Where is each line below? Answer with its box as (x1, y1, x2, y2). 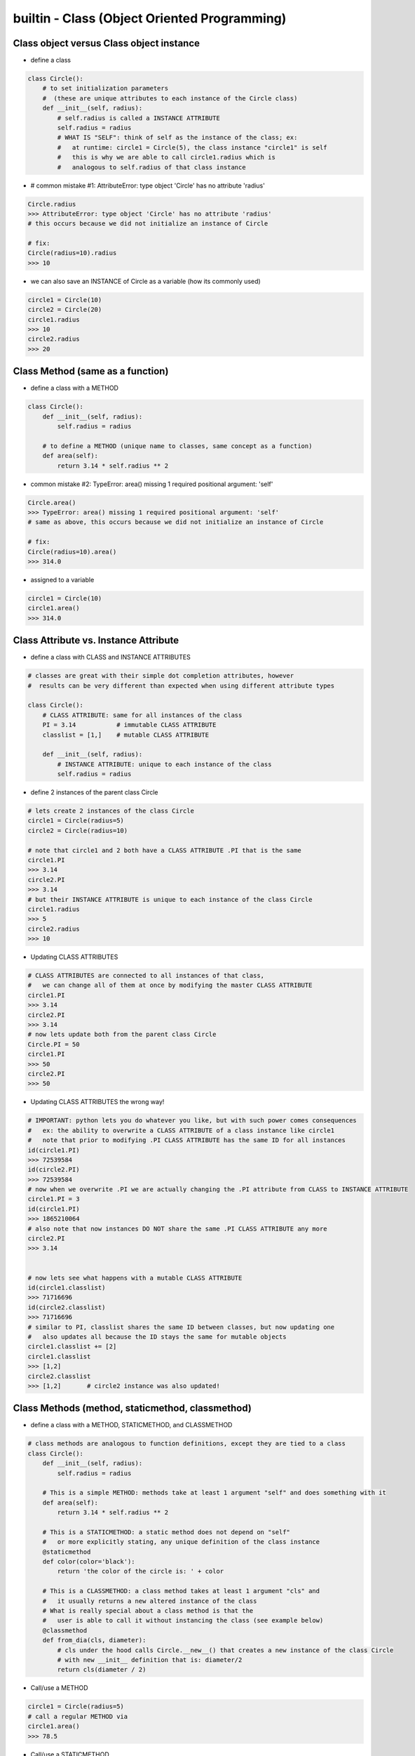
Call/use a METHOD (30, 1684, 88, 1692)
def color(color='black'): (42, 1558, 136, 1566)
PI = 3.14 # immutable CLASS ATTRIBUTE (42, 721, 217, 729)
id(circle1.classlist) (27, 1284, 106, 1292)
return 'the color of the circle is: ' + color (57, 1567, 224, 1575)
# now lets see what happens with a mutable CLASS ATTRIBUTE (27, 1273, 243, 1282)
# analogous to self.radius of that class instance (57, 163, 246, 171)
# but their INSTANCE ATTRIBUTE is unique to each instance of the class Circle (27, 896, 313, 903)
